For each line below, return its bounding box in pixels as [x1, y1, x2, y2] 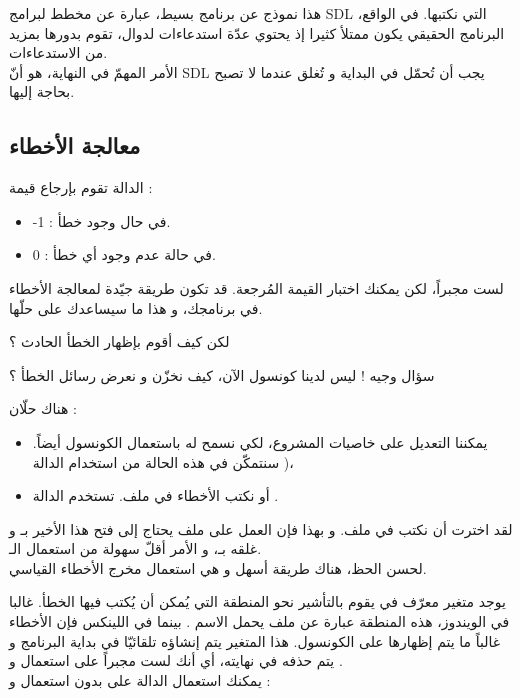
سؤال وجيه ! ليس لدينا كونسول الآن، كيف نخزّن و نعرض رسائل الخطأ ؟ [9, 364, 435, 385]
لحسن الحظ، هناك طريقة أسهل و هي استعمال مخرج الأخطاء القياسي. [9, 557, 427, 578]
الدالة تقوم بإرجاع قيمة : [9, 177, 153, 198]
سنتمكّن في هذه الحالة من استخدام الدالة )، [32, 451, 294, 472]
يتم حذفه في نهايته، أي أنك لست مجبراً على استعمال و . [9, 650, 343, 671]
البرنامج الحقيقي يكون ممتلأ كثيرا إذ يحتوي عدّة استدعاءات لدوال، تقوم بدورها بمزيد [9, 22, 505, 43]
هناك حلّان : [9, 398, 77, 419]
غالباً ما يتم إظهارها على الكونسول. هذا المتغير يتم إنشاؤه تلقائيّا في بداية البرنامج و [9, 630, 501, 651]
